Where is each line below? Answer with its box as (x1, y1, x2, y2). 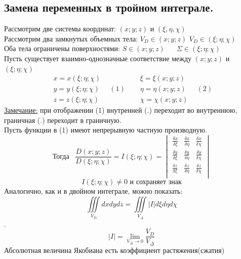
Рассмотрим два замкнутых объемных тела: (4, 33, 138, 44)
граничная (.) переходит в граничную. (4, 114, 122, 125)
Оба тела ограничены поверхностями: (4, 43, 120, 54)
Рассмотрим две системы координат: (4, 23, 116, 34)
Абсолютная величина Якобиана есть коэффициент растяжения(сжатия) (4, 244, 225, 255)
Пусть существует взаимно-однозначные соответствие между (4, 53, 192, 63)
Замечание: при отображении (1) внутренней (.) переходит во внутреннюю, (4, 105, 237, 115)
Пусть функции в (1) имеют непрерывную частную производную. (4, 124, 207, 135)
